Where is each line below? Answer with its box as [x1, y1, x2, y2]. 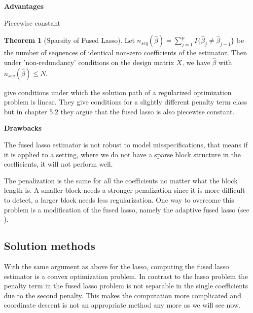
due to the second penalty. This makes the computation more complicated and [4, 290, 241, 300]
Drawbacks [4, 123, 42, 133]
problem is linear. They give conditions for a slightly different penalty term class [4, 97, 247, 107]
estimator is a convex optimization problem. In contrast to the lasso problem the [4, 271, 248, 281]
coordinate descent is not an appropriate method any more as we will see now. [4, 300, 241, 310]
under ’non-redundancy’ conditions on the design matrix [4, 57, 174, 67]
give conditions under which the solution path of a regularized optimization [4, 87, 232, 97]
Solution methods [4, 238, 95, 253]
